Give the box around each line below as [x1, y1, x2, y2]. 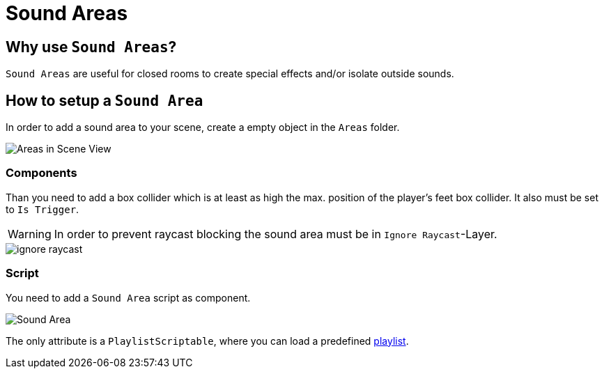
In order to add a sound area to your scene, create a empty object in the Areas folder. [6, 121, 400, 134]
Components [6, 166, 77, 180]
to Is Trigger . [6, 203, 79, 215]
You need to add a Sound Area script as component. [6, 291, 251, 304]
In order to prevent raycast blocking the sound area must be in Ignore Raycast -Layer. [54, 226, 497, 241]
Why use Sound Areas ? [6, 38, 177, 56]
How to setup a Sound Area [6, 91, 203, 109]
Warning [8, 226, 52, 241]
